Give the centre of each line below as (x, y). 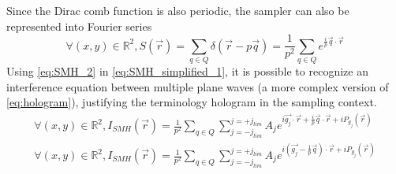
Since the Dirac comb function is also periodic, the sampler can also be (178, 10)
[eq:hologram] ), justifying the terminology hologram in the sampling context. (192, 102)
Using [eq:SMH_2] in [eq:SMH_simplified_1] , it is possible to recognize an (187, 70)
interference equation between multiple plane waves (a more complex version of (198, 86)
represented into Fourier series (79, 26)
